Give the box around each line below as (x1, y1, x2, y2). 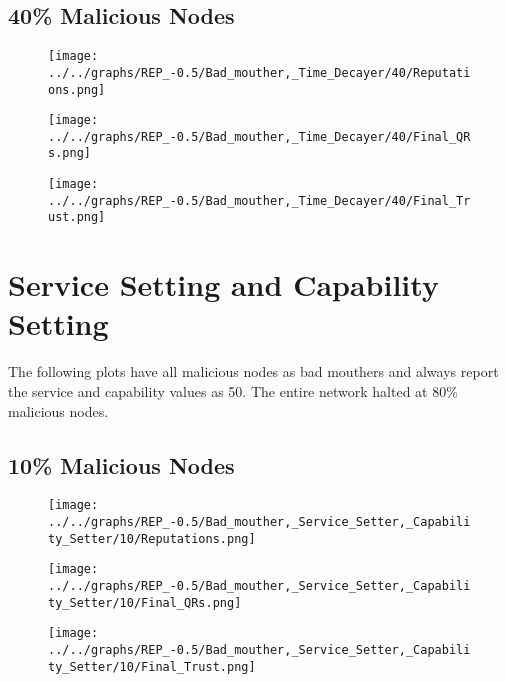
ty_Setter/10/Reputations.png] (48, 531, 256, 546)
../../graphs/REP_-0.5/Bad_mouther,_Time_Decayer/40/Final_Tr (48, 193, 471, 208)
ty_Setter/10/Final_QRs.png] (48, 595, 242, 610)
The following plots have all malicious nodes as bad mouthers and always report (8, 361, 499, 382)
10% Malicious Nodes (8, 449, 235, 480)
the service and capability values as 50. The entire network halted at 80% (8, 381, 458, 402)
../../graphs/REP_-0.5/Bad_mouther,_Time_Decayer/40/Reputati (48, 65, 471, 80)
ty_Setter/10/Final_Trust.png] (48, 659, 256, 674)
